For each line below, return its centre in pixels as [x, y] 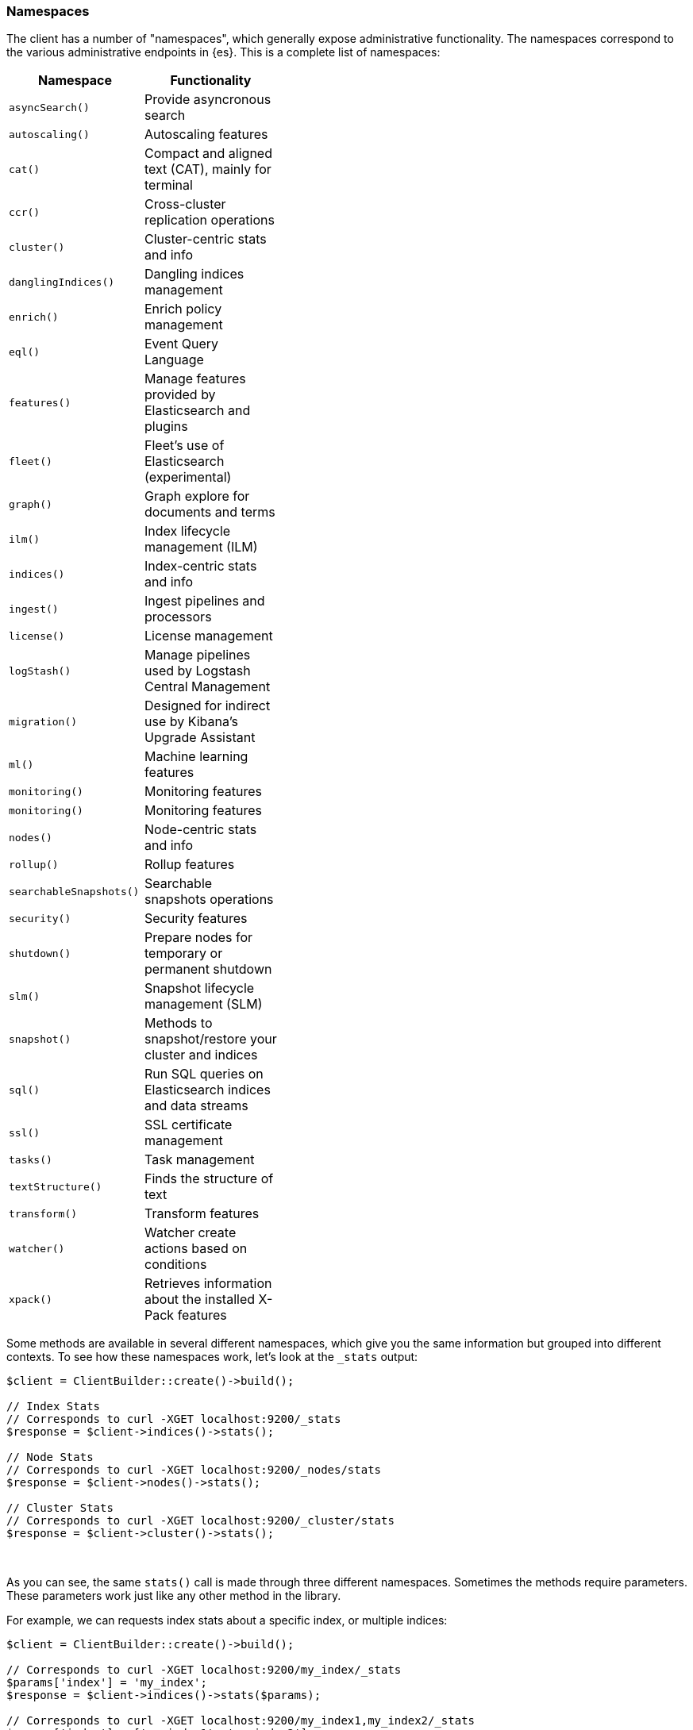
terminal [169, 185]
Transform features [202, 1214]
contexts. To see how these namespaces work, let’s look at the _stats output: [212, 1357]
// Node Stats [50, 1457]
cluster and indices [201, 1055]
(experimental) [188, 477]
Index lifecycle [188, 531]
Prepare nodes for [199, 938]
